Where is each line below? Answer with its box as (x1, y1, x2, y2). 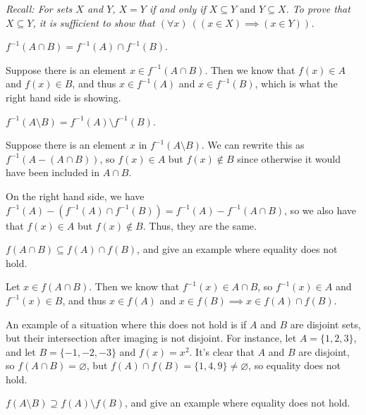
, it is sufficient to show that (32, 15, 155, 30)
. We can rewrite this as (201, 137, 305, 152)
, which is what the (255, 76, 338, 91)
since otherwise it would (237, 151, 341, 166)
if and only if (149, 1, 206, 16)
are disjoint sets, (290, 316, 361, 331)
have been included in (6, 165, 100, 180)
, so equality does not (248, 358, 341, 373)
